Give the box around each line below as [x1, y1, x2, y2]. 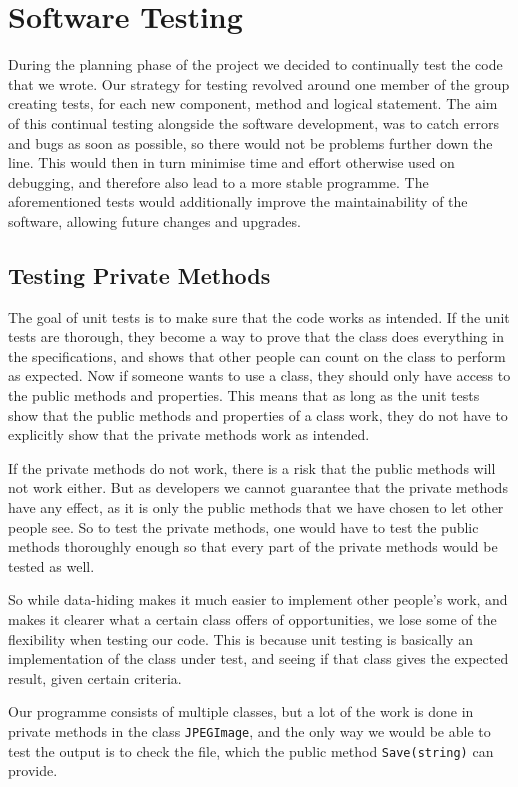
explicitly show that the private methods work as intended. [8, 424, 370, 445]
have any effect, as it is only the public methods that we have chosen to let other [8, 497, 504, 518]
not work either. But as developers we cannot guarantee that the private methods [8, 477, 508, 498]
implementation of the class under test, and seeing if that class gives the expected [8, 648, 509, 669]
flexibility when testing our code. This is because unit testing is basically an [8, 628, 473, 649]
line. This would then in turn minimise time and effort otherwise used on [8, 152, 455, 173]
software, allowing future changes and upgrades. [8, 210, 301, 231]
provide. [8, 760, 58, 781]
